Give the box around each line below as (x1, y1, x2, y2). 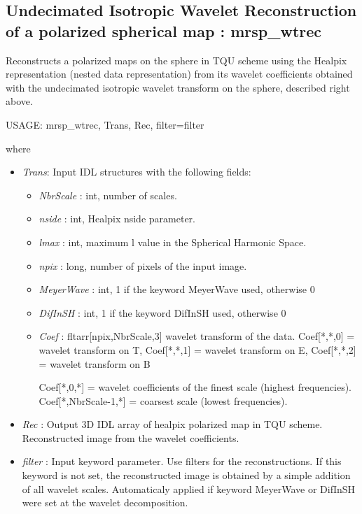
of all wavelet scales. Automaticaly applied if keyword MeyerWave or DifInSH (22, 481, 356, 496)
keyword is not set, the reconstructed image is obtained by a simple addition (22, 468, 351, 483)
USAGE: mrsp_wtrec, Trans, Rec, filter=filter (6, 117, 204, 131)
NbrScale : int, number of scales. (39, 187, 177, 202)
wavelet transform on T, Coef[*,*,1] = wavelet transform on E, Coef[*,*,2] (39, 342, 356, 357)
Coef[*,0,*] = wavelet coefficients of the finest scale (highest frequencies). (39, 380, 352, 394)
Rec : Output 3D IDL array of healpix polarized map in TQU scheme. (22, 417, 323, 431)
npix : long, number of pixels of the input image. (39, 258, 247, 273)
